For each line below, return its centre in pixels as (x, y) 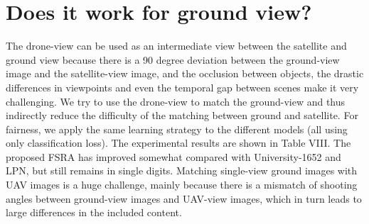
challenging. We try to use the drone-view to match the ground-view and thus (176, 101)
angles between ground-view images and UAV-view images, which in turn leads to (184, 198)
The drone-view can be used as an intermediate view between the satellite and (176, 46)
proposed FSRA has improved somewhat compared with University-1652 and (173, 156)
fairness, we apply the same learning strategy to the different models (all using (177, 129)
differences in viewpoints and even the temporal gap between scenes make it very (182, 87)
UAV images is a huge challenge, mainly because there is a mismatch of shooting (182, 185)
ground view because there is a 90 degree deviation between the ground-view (173, 59)
